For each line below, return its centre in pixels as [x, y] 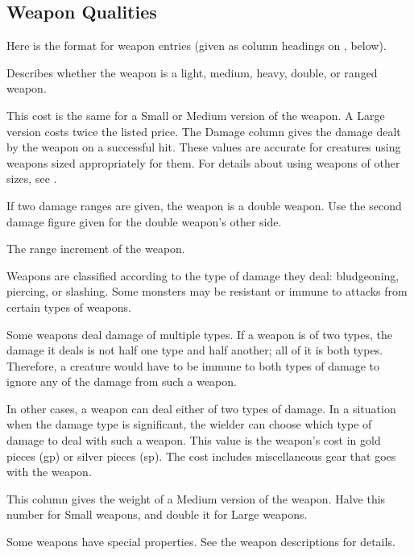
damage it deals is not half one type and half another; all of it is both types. [195, 350]
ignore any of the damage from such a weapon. [122, 381]
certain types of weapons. [69, 306]
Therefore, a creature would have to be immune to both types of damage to [193, 365]
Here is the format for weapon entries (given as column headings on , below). [197, 46]
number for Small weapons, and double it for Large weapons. [157, 514]
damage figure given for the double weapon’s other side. [144, 221]
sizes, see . [32, 178]
